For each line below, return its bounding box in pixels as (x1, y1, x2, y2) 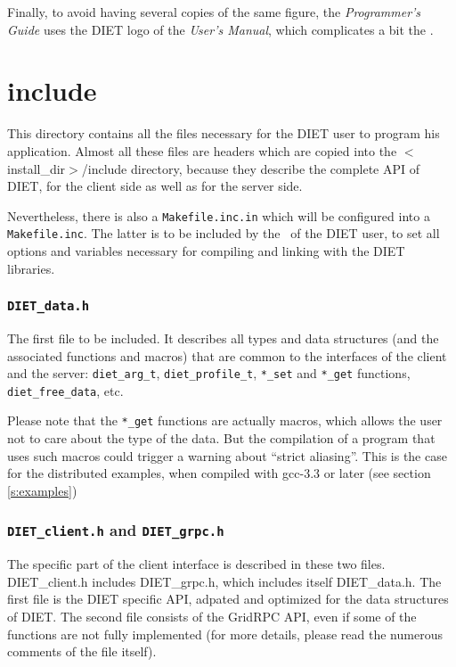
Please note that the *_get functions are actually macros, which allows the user (7, 411, 443, 430)
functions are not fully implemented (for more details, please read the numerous (7, 624, 443, 643)
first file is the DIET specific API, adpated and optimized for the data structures (7, 589, 449, 608)
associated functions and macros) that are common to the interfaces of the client (7, 346, 447, 365)
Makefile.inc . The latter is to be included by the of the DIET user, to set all (7, 224, 440, 243)
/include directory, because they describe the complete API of (81, 159, 419, 177)
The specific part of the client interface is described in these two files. (7, 555, 386, 573)
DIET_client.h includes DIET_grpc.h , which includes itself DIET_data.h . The (7, 572, 442, 590)
